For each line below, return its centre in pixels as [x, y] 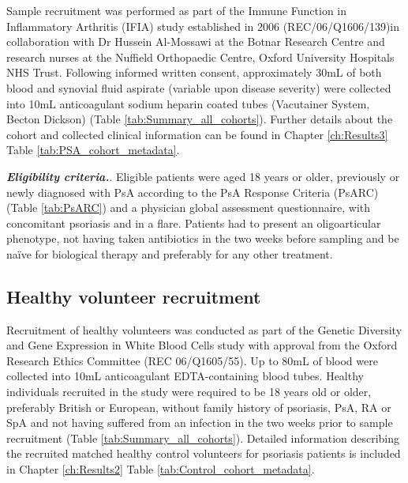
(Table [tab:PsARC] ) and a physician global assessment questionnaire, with [189, 208]
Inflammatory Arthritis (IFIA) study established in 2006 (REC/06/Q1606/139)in [203, 26]
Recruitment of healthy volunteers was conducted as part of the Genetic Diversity [204, 329]
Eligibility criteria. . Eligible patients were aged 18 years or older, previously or [203, 176]
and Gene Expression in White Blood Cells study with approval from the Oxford [202, 345]
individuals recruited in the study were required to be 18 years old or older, [189, 392]
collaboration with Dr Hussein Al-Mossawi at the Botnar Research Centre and [196, 42]
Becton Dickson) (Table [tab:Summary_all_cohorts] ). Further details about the [200, 119]
